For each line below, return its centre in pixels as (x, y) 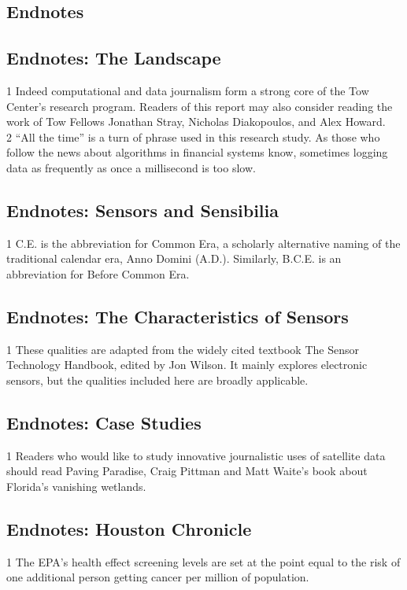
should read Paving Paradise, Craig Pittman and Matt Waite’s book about (187, 471)
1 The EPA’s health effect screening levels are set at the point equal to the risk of (203, 561)
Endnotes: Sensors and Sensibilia (142, 210)
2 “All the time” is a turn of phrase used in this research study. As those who (193, 136)
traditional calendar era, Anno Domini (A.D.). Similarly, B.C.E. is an (174, 258)
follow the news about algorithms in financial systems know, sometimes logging (197, 152)
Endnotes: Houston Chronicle (129, 528)
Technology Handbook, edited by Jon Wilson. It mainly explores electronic (187, 365)
